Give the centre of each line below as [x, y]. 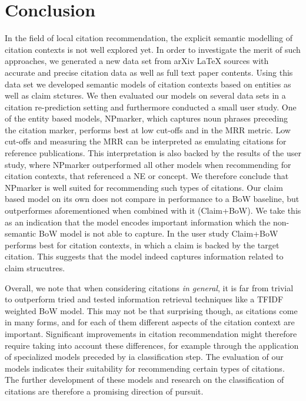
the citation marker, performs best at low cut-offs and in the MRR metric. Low [148, 129]
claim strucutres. [35, 268]
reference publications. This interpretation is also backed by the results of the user [153, 153]
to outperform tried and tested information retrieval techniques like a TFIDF [144, 299]
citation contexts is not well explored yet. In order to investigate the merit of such [153, 49]
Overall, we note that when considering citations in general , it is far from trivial [149, 287]
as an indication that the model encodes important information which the [138, 222]
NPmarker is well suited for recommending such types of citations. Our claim [144, 187]
